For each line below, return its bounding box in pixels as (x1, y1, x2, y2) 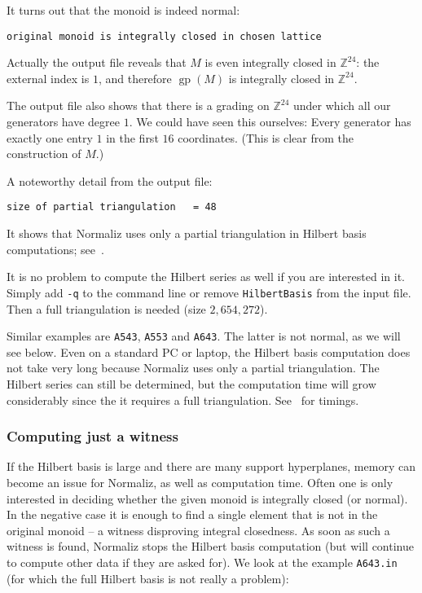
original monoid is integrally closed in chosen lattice (7, 30, 322, 42)
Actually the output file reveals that (7, 54, 187, 71)
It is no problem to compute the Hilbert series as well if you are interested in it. (7, 268, 405, 285)
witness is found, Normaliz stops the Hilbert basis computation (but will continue (7, 538, 414, 555)
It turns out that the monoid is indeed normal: (7, 2, 240, 18)
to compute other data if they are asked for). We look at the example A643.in (7, 553, 398, 570)
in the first (106, 129, 159, 146)
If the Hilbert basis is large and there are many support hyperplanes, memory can (7, 458, 415, 475)
